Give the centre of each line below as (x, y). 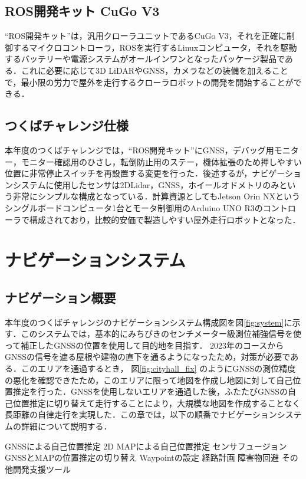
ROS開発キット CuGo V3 (82, 11)
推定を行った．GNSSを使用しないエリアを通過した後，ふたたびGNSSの (150, 391)
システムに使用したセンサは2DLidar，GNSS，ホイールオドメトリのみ (146, 184)
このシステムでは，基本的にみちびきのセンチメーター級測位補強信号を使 (161, 334)
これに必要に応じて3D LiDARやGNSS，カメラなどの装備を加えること (154, 70)
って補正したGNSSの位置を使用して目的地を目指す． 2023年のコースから (144, 345)
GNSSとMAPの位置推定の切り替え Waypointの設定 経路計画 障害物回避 (142, 457)
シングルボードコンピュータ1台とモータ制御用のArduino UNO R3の (134, 207)
